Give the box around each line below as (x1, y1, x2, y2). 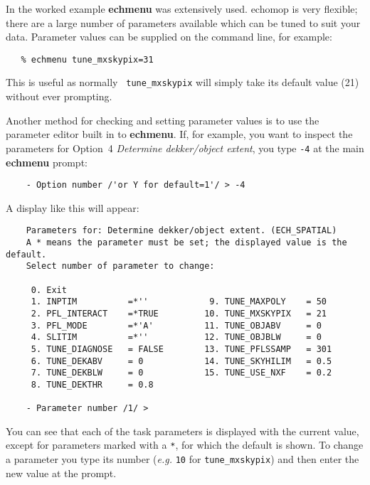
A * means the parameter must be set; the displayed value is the (26, 238, 347, 248)
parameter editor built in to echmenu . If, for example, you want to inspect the (6, 127, 353, 142)
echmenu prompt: (6, 154, 88, 169)
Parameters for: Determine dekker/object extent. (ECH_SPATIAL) (26, 225, 337, 236)
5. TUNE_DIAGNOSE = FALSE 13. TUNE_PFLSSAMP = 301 (31, 343, 332, 354)
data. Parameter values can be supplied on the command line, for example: (6, 29, 332, 44)
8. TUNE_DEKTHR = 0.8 (31, 379, 154, 390)
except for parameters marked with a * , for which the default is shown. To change (6, 437, 364, 452)
